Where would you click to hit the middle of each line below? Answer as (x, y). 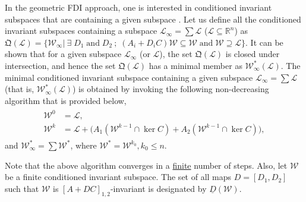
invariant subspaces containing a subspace (81, 31)
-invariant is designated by (158, 188)
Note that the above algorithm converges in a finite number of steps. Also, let (146, 165)
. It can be (264, 42)
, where (83, 145)
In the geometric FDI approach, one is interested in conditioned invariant (138, 7)
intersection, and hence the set (60, 65)
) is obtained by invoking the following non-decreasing (171, 89)
